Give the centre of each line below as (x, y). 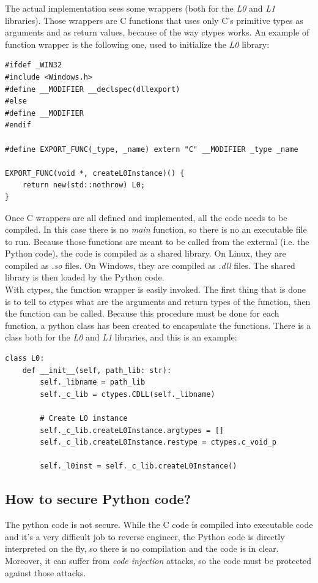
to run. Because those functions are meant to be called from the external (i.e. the (157, 241)
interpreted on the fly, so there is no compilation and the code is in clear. (142, 548)
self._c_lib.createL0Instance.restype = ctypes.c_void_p (158, 442)
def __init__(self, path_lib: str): (97, 370)
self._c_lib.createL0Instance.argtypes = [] (132, 430)
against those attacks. (46, 572)
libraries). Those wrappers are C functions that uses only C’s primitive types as (154, 20)
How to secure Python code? (98, 499)
